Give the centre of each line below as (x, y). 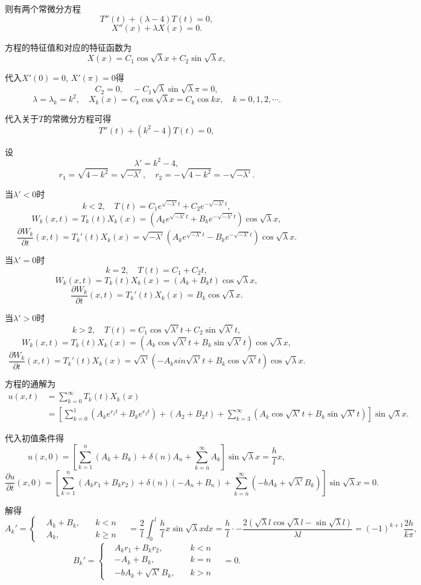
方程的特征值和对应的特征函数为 (68, 47)
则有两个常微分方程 (43, 8)
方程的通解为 (30, 384)
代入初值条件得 (34, 438)
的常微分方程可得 (78, 119)
